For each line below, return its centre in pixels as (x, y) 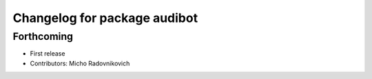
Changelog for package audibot (105, 18)
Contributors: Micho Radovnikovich (80, 63)
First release (48, 54)
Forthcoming (43, 36)
